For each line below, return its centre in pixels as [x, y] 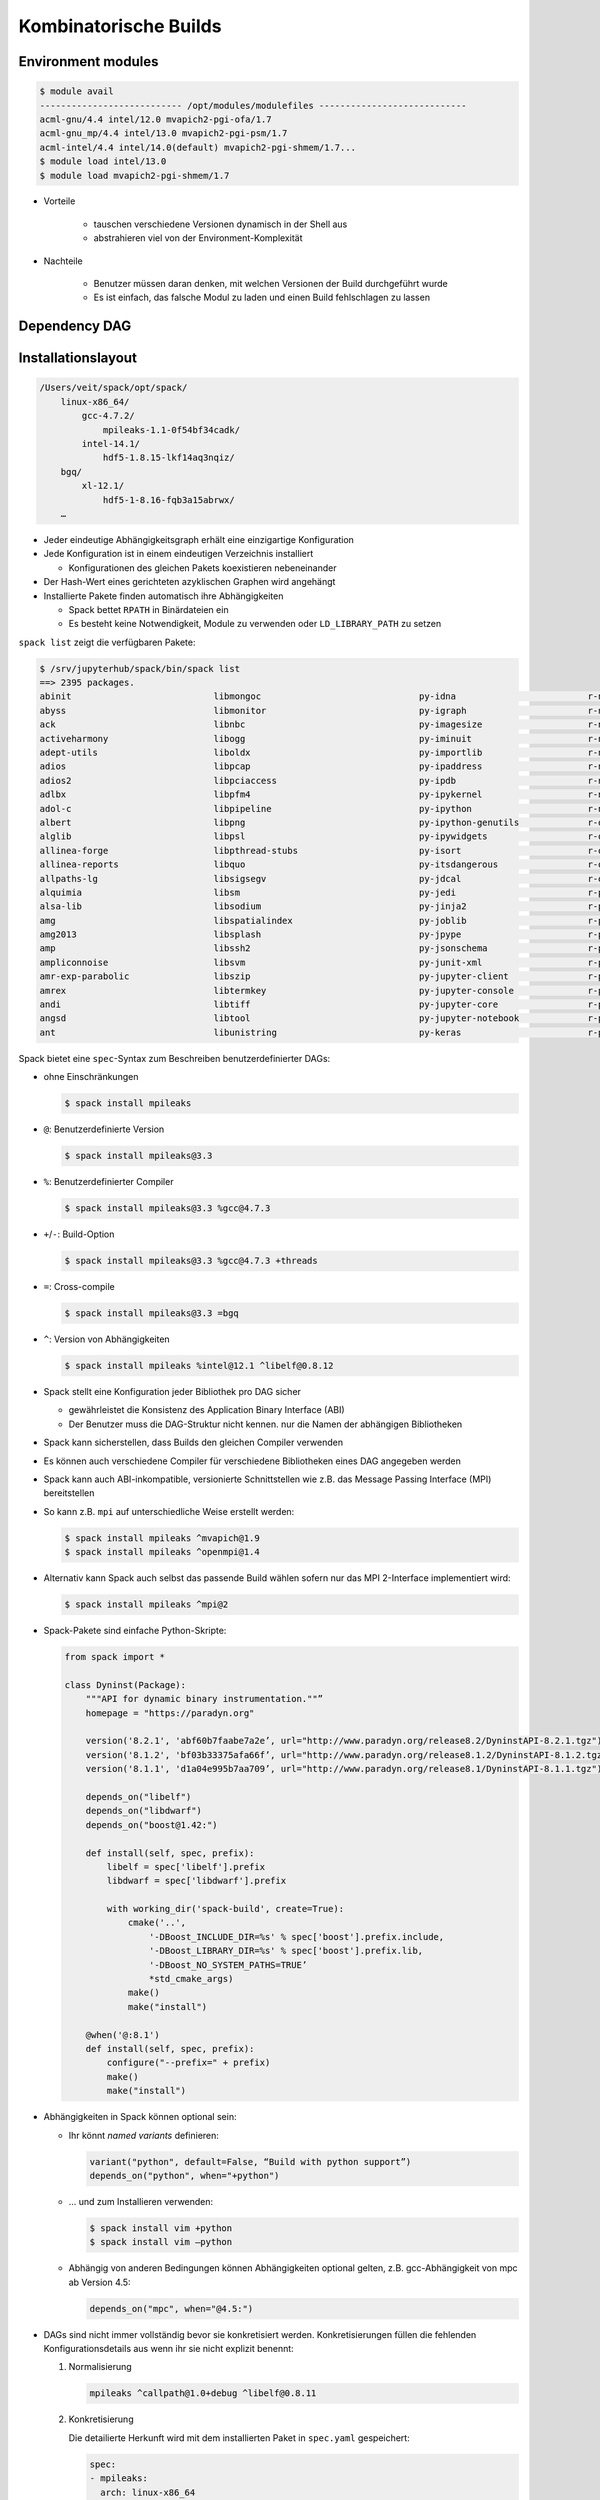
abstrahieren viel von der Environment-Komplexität [198, 238]
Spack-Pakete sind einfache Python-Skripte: [135, 1631]
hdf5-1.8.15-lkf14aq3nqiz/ [168, 458]
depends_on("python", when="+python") [184, 2175]
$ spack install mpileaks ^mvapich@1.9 [162, 1538]
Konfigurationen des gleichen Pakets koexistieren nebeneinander [202, 567]
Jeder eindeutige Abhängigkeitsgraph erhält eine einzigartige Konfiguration [199, 539]
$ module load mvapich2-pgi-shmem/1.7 [134, 175]
